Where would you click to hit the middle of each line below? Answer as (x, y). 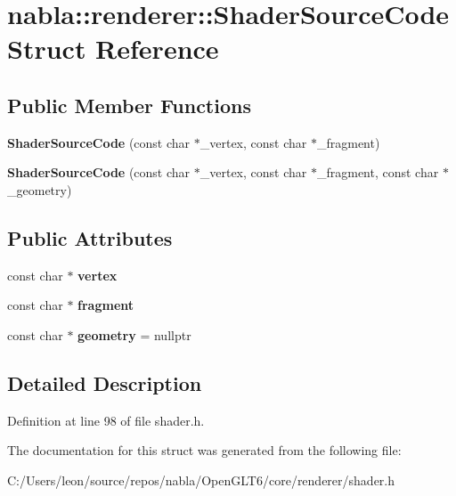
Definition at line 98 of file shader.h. (106, 420)
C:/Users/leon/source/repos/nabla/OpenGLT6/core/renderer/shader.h (201, 480)
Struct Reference (113, 49)
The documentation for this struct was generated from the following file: (204, 450)
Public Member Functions (129, 105)
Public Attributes (90, 237)
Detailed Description (105, 382)
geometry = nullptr (134, 334)
